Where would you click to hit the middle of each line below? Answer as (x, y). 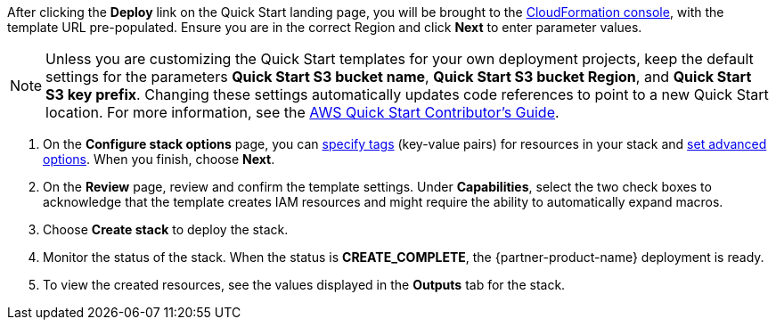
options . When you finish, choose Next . (159, 159)
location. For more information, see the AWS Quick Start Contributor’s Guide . (302, 112)
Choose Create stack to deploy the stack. (166, 229)
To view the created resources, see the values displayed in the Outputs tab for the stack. (304, 285)
